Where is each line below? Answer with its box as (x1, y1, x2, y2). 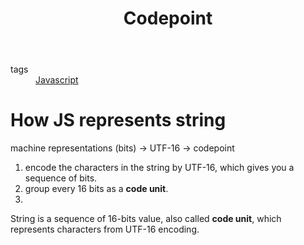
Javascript (35, 74, 79, 86)
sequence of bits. (24, 172, 98, 184)
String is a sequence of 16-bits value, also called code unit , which (10, 213, 282, 225)
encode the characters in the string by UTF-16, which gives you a (24, 162, 295, 174)
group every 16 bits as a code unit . (24, 183, 169, 195)
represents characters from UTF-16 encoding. (10, 223, 200, 236)
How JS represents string (10, 109, 227, 132)
